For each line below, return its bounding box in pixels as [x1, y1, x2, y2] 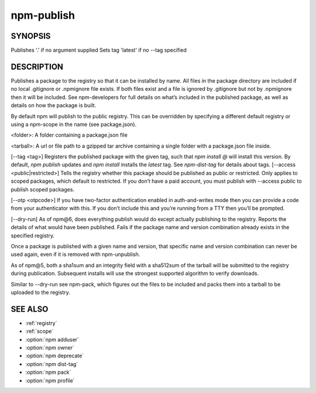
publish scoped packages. [11, 186, 75, 193]
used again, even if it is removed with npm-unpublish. [11, 251, 140, 258]
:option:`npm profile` [25, 377, 75, 384]
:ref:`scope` [25, 328, 54, 335]
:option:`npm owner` [25, 344, 75, 351]
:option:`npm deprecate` [25, 352, 84, 360]
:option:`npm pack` [25, 369, 71, 376]
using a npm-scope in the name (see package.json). [11, 121, 137, 128]
